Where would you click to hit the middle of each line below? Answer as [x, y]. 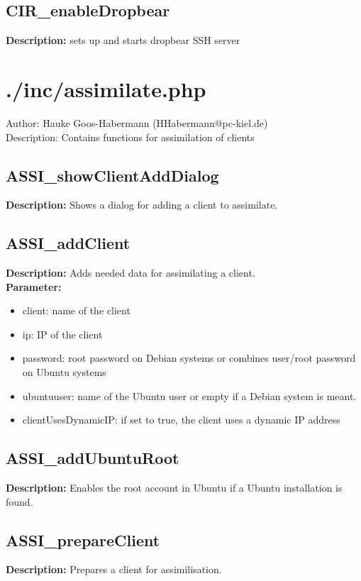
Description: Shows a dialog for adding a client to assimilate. [142, 205]
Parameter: [34, 286]
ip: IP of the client [62, 334]
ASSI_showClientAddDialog [112, 175]
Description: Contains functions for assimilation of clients [130, 137]
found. [20, 501]
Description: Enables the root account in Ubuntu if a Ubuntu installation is [174, 488]
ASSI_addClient [68, 243]
